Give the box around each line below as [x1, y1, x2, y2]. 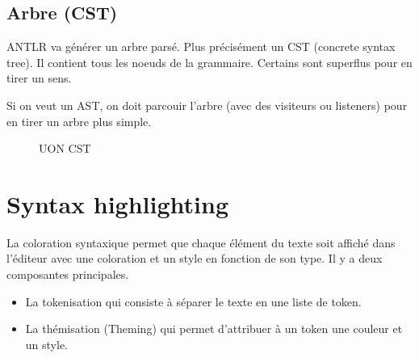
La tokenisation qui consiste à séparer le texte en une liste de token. [25, 293, 362, 310]
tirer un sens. [6, 69, 72, 86]
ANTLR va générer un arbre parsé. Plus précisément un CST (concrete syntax [6, 38, 396, 55]
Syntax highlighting [6, 187, 228, 220]
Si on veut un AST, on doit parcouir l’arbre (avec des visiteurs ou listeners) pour [6, 96, 408, 113]
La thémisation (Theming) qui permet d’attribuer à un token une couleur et [25, 320, 403, 337]
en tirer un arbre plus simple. [6, 112, 152, 129]
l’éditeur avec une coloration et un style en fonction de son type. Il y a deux [6, 250, 383, 267]
